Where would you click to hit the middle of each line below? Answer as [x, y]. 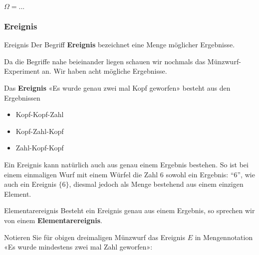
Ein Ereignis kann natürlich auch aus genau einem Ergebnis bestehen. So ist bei [126, 164]
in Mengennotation [224, 237]
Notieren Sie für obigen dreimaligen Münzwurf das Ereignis [95, 237]
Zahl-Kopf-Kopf [40, 148]
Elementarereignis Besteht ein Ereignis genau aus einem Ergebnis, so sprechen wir [129, 210]
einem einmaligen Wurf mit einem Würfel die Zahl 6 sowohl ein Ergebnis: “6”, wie [129, 174]
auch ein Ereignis [30, 184]
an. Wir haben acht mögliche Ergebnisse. [105, 71]
